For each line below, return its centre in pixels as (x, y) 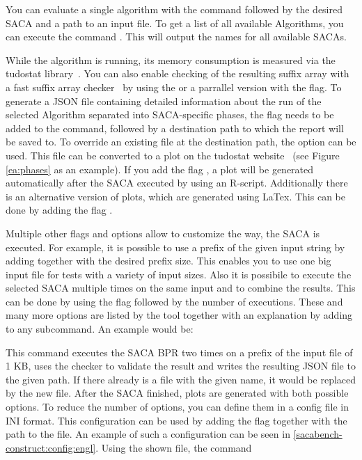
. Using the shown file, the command (174, 447)
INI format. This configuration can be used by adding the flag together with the (176, 420)
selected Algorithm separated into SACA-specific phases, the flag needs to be (170, 114)
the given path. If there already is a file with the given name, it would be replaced (181, 379)
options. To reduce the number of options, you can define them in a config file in (177, 407)
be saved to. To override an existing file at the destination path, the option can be (181, 142)
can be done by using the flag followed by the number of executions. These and (174, 301)
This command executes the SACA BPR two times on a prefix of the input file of (179, 352)
